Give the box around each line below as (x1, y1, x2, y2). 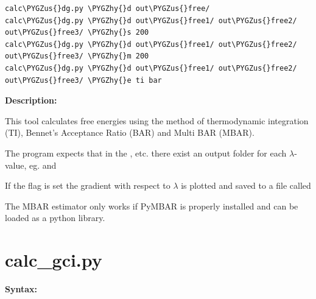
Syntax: (5, 283, 37, 295)
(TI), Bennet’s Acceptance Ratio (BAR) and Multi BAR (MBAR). (5, 126, 255, 139)
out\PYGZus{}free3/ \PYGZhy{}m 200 (5, 52, 149, 61)
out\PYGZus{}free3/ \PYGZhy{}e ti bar (5, 76, 162, 85)
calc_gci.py (5, 247, 102, 272)
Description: (5, 94, 57, 107)
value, (5, 158, 27, 171)
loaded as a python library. (5, 211, 105, 224)
